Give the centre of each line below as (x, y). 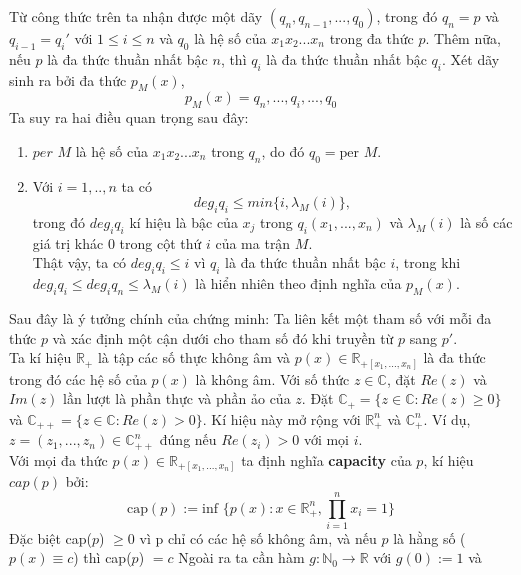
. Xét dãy (471, 58)
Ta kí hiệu (40, 357)
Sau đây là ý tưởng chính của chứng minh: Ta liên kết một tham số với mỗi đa (250, 317)
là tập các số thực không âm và (194, 357)
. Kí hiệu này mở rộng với (281, 418)
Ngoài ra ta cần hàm (241, 557)
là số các (486, 221)
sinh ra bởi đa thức (68, 79)
